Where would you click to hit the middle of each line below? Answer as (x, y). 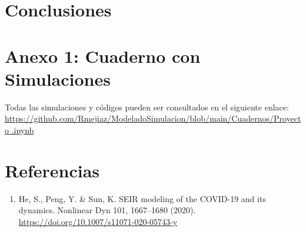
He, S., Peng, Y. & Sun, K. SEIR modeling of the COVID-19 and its (142, 198)
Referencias (52, 170)
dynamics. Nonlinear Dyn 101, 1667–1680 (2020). (107, 210)
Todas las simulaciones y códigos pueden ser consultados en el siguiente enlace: (147, 107)
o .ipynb (19, 130)
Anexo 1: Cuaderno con (103, 56)
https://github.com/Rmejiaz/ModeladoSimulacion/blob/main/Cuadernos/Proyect (153, 118)
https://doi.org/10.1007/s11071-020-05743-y (98, 221)
